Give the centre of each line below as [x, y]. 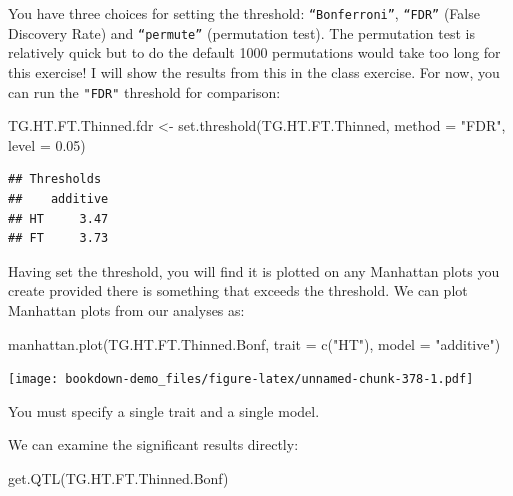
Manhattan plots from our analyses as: [126, 309]
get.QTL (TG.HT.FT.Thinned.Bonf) [118, 477]
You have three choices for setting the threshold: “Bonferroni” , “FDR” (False [244, 13]
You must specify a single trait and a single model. [164, 410]
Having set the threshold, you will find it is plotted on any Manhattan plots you [254, 270]
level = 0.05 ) [47, 144]
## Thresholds [55, 179]
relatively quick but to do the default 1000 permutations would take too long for [254, 52]
